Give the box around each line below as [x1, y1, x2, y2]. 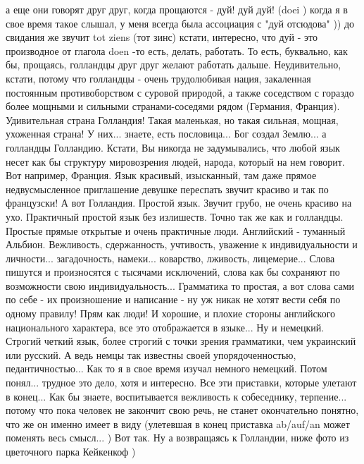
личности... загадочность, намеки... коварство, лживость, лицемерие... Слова [6, 250, 335, 265]
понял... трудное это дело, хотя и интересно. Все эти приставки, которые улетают [6, 375, 357, 390]
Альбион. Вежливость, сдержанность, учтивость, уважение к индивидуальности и [6, 237, 358, 252]
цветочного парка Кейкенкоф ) [6, 444, 136, 458]
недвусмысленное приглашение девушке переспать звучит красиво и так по [6, 181, 329, 196]
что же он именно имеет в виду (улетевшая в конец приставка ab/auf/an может [6, 416, 350, 431]
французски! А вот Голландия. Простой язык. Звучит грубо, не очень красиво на [6, 195, 352, 210]
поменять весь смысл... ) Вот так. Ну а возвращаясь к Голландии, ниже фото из [6, 430, 349, 445]
